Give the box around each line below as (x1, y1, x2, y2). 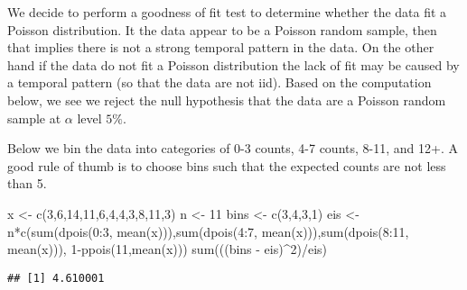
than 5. (7, 174, 47, 193)
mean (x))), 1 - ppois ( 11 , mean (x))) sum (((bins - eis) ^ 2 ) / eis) (7, 240, 328, 258)
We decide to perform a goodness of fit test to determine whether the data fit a (7, 3, 447, 21)
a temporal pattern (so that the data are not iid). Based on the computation (7, 73, 432, 92)
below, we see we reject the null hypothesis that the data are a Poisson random (7, 90, 446, 109)
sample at (7, 108, 61, 127)
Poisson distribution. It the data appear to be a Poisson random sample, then (7, 20, 437, 39)
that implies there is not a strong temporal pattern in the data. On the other (7, 38, 434, 57)
